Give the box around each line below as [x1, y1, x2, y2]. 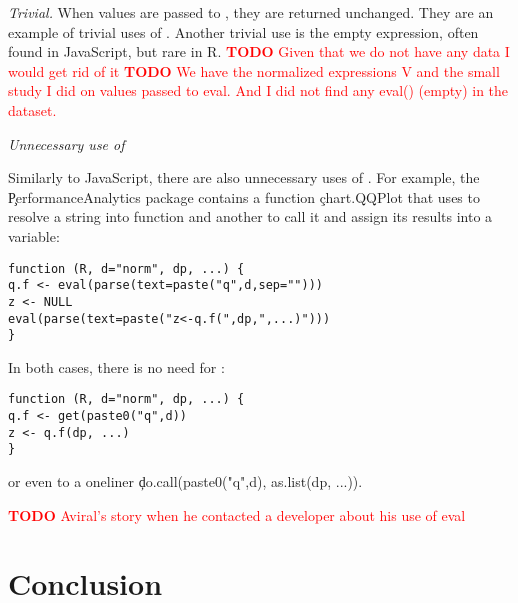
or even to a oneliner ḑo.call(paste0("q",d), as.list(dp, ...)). [8, 471, 363, 492]
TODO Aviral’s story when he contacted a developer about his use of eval [8, 504, 466, 525]
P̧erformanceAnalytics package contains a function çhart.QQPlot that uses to [8, 186, 480, 207]
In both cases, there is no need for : [8, 356, 225, 377]
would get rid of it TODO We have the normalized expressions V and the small [8, 60, 500, 81]
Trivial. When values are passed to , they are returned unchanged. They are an [8, 2, 494, 22]
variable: [8, 225, 60, 246]
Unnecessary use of [8, 133, 125, 154]
